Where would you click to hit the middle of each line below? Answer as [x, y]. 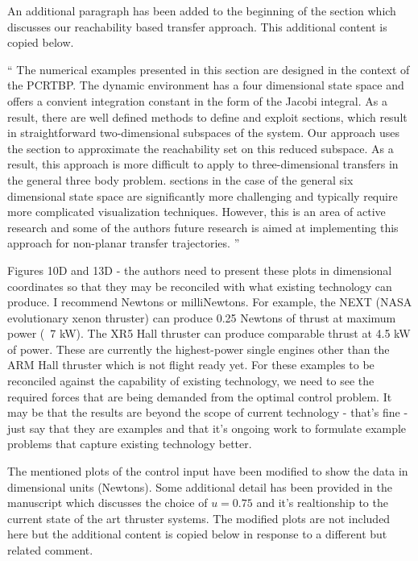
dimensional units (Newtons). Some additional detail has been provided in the [200, 486]
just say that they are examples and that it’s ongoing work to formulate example [207, 428]
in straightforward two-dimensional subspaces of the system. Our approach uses [203, 133]
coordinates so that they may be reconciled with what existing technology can [200, 286]
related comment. [50, 550]
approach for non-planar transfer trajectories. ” [124, 243]
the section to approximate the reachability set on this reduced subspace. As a [201, 148]
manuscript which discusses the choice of [108, 503]
